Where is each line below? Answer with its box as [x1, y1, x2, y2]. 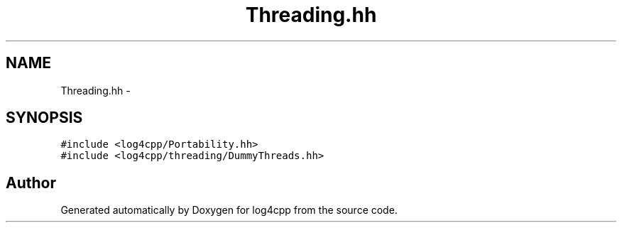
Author [6, 173, 56, 192]
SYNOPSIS [6, 109, 83, 127]
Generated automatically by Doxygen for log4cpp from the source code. [60, 204, 398, 217]
